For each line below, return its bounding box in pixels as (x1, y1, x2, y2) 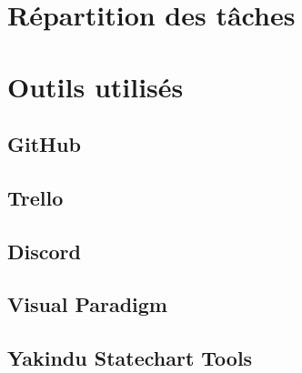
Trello (7, 183, 64, 211)
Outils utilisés (7, 67, 184, 105)
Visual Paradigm (7, 290, 167, 318)
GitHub (7, 130, 81, 158)
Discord (7, 237, 81, 265)
